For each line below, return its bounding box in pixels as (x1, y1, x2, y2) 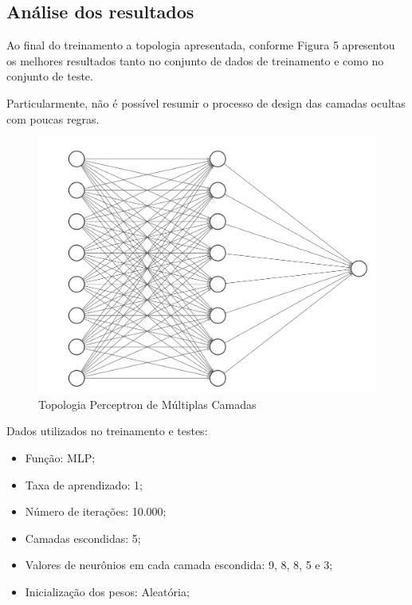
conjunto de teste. (6, 68, 93, 84)
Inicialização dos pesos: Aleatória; (25, 583, 190, 599)
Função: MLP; (25, 450, 96, 466)
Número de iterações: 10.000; (25, 503, 167, 520)
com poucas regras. (6, 110, 100, 127)
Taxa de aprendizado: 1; (25, 476, 143, 493)
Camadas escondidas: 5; (25, 529, 141, 546)
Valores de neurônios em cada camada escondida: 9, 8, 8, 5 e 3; (25, 556, 333, 573)
